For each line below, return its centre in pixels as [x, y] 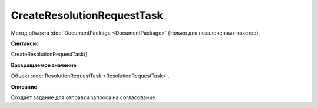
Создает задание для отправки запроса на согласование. [84, 97]
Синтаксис [25, 43]
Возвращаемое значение [44, 65]
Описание [24, 87]
